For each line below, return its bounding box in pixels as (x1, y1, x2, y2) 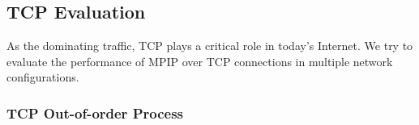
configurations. (6, 69, 79, 85)
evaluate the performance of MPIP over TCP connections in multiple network (6, 52, 393, 69)
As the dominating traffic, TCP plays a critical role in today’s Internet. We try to (6, 37, 413, 54)
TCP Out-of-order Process (6, 102, 184, 123)
